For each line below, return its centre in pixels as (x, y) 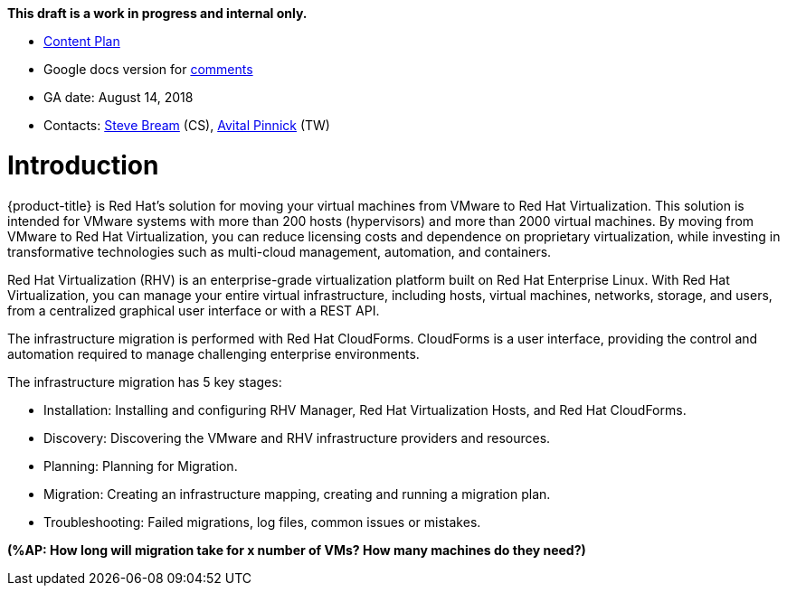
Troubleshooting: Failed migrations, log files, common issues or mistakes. (262, 522)
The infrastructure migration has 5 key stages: (145, 381)
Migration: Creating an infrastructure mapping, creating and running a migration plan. (297, 494)
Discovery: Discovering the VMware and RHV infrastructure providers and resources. (297, 438)
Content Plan (82, 41)
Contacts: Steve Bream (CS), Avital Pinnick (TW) (187, 125)
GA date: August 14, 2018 (119, 97)
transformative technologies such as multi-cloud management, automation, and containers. (280, 251)
